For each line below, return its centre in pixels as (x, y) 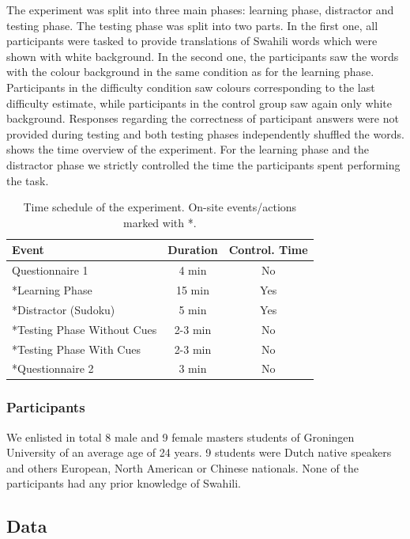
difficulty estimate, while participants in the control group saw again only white (199, 102)
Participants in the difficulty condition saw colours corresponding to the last (191, 87)
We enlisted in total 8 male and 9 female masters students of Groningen (181, 437)
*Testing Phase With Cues (76, 349)
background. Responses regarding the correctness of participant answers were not (203, 118)
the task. (28, 180)
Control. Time (268, 250)
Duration (193, 250)
